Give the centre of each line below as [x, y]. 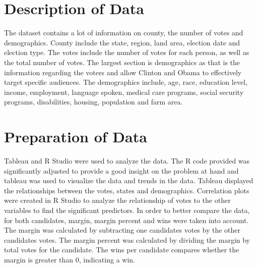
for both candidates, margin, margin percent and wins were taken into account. [126, 220]
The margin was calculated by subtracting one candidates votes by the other [122, 230]
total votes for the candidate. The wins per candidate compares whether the [122, 250]
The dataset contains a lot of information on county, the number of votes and [124, 33]
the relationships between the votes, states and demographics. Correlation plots [127, 190]
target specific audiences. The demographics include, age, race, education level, [126, 82]
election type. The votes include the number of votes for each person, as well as [127, 52]
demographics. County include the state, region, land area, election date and [122, 42]
